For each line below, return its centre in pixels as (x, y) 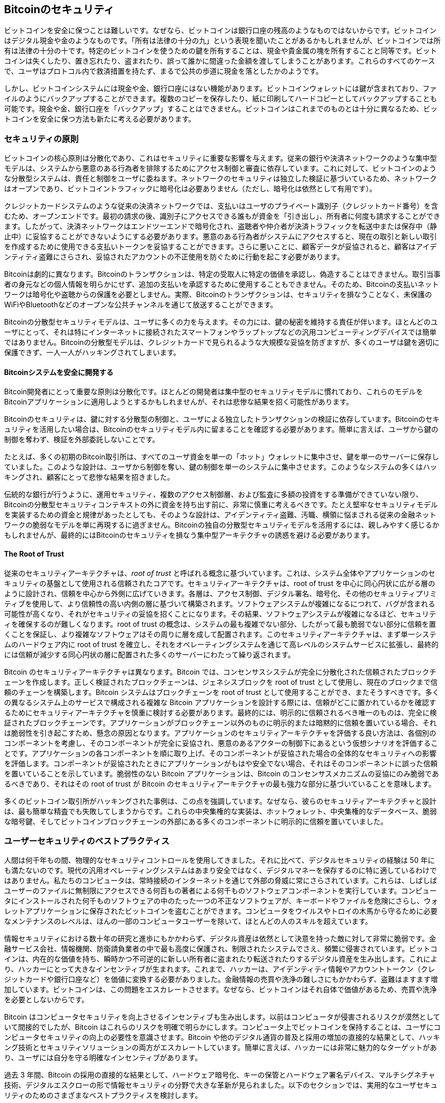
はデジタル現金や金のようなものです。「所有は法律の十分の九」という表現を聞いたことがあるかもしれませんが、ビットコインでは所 (222, 41)
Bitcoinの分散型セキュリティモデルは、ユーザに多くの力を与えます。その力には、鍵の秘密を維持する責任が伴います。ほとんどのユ (221, 322)
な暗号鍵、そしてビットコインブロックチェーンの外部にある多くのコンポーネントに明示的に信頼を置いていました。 (196, 821)
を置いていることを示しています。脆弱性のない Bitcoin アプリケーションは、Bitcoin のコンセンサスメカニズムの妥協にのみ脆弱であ (221, 773)
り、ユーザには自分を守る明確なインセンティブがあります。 (103, 1058)
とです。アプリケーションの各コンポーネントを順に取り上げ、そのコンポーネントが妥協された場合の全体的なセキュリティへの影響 (220, 753)
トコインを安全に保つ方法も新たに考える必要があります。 (100, 119)
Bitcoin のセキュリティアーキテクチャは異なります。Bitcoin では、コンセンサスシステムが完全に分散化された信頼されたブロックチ (220, 672)
